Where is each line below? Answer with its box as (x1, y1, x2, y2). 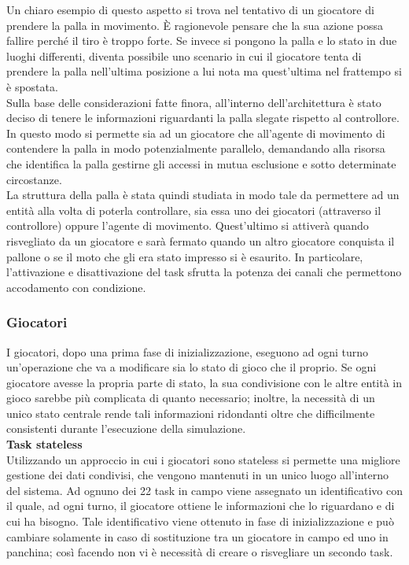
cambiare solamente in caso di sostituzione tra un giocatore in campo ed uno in (6, 528, 389, 545)
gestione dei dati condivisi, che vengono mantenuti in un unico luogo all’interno (6, 467, 389, 483)
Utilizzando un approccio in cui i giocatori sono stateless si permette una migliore (6, 451, 400, 467)
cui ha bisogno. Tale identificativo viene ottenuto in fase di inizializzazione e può (6, 513, 394, 530)
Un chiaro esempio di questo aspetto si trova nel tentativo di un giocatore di (6, 2, 374, 17)
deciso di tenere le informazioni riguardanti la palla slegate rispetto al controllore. (6, 109, 400, 126)
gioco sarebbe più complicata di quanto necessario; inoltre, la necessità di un (6, 390, 375, 406)
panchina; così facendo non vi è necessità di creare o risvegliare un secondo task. (6, 544, 393, 560)
